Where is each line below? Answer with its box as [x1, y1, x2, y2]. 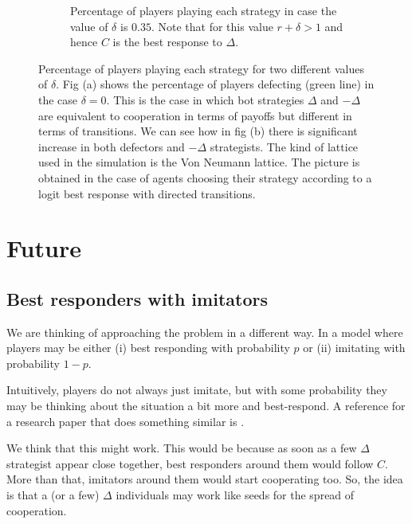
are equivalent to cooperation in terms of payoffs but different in [38, 107, 352, 123]
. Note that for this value [151, 18, 273, 34]
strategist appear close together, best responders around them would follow [6, 455, 374, 471]
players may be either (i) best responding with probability [6, 339, 290, 356]
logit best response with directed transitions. [38, 185, 256, 201]
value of [70, 18, 108, 34]
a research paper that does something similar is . [6, 413, 245, 429]
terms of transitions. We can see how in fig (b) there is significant [38, 123, 358, 139]
